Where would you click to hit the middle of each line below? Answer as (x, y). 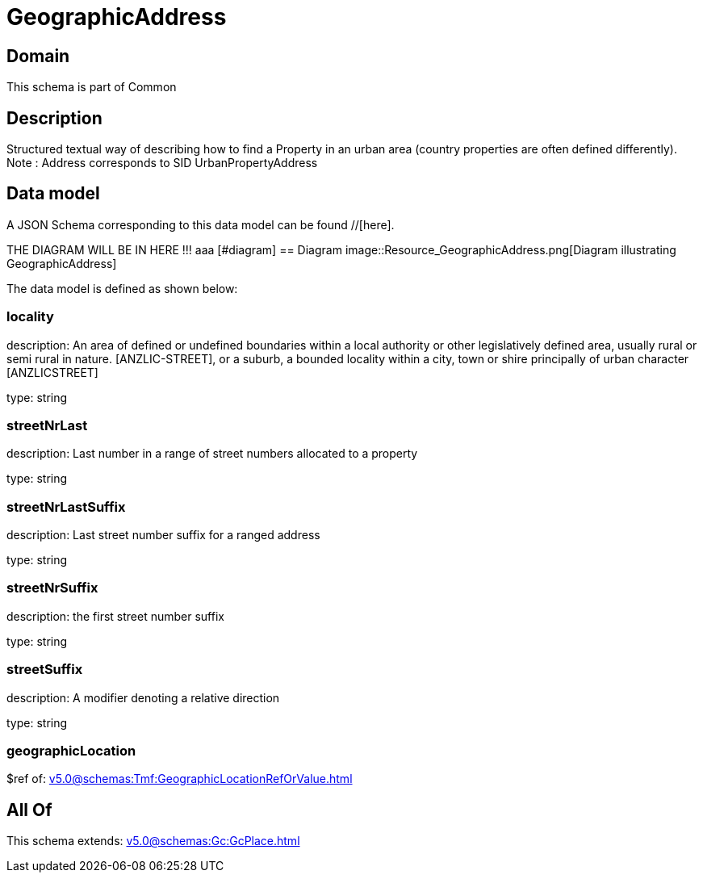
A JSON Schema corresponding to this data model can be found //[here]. (201, 224)
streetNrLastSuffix (66, 506)
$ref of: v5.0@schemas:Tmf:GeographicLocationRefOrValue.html (180, 779)
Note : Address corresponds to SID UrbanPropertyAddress (162, 163)
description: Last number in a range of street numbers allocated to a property (212, 454)
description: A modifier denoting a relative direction (143, 697)
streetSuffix (45, 670)
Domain (38, 56)
